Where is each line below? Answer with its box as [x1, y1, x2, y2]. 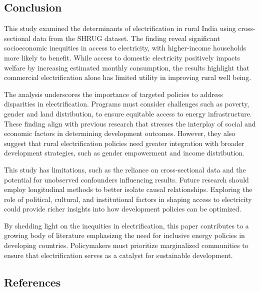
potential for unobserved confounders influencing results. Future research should [4, 174, 249, 184]
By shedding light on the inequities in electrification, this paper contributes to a [4, 220, 249, 230]
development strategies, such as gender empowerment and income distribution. [4, 147, 245, 158]
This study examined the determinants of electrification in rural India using [4, 23, 236, 33]
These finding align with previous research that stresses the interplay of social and [4, 118, 256, 128]
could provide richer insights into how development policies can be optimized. [4, 203, 241, 214]
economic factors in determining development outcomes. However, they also [4, 128, 235, 138]
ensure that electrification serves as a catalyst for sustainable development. [4, 249, 233, 260]
